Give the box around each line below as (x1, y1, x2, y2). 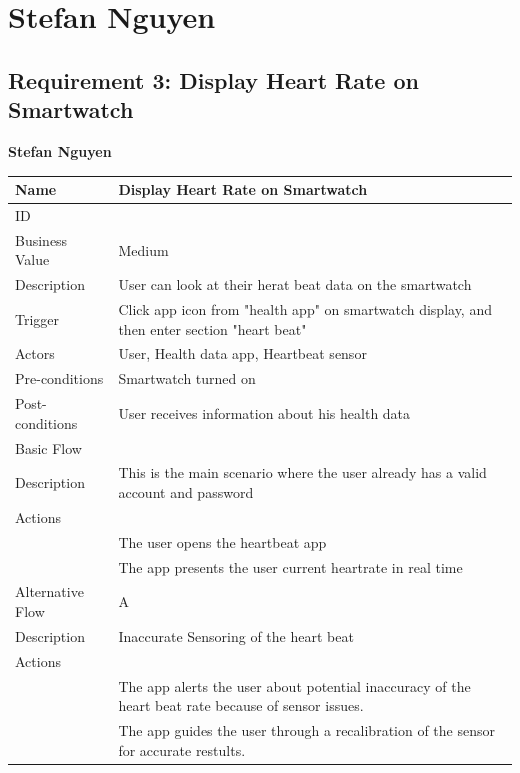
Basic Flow (15, 437, 82, 458)
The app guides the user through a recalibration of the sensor (118, 719, 495, 740)
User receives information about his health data (118, 402, 411, 423)
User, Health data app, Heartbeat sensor (118, 343, 367, 364)
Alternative (15, 581, 84, 602)
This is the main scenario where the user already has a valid (118, 462, 487, 483)
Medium (118, 239, 169, 260)
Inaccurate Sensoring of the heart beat (118, 625, 354, 646)
